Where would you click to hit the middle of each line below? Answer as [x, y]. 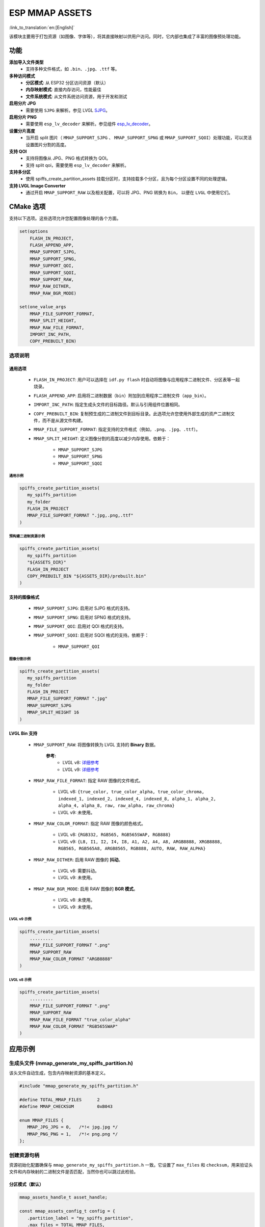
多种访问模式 [22, 76]
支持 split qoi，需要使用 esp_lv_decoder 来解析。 [77, 165]
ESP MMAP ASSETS [50, 13]
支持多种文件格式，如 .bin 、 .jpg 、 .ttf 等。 [73, 69]
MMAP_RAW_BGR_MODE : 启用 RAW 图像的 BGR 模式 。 [86, 889]
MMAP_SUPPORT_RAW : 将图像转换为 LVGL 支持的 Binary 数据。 [96, 745]
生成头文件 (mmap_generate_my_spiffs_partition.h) [71, 1063]
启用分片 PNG [23, 117]
